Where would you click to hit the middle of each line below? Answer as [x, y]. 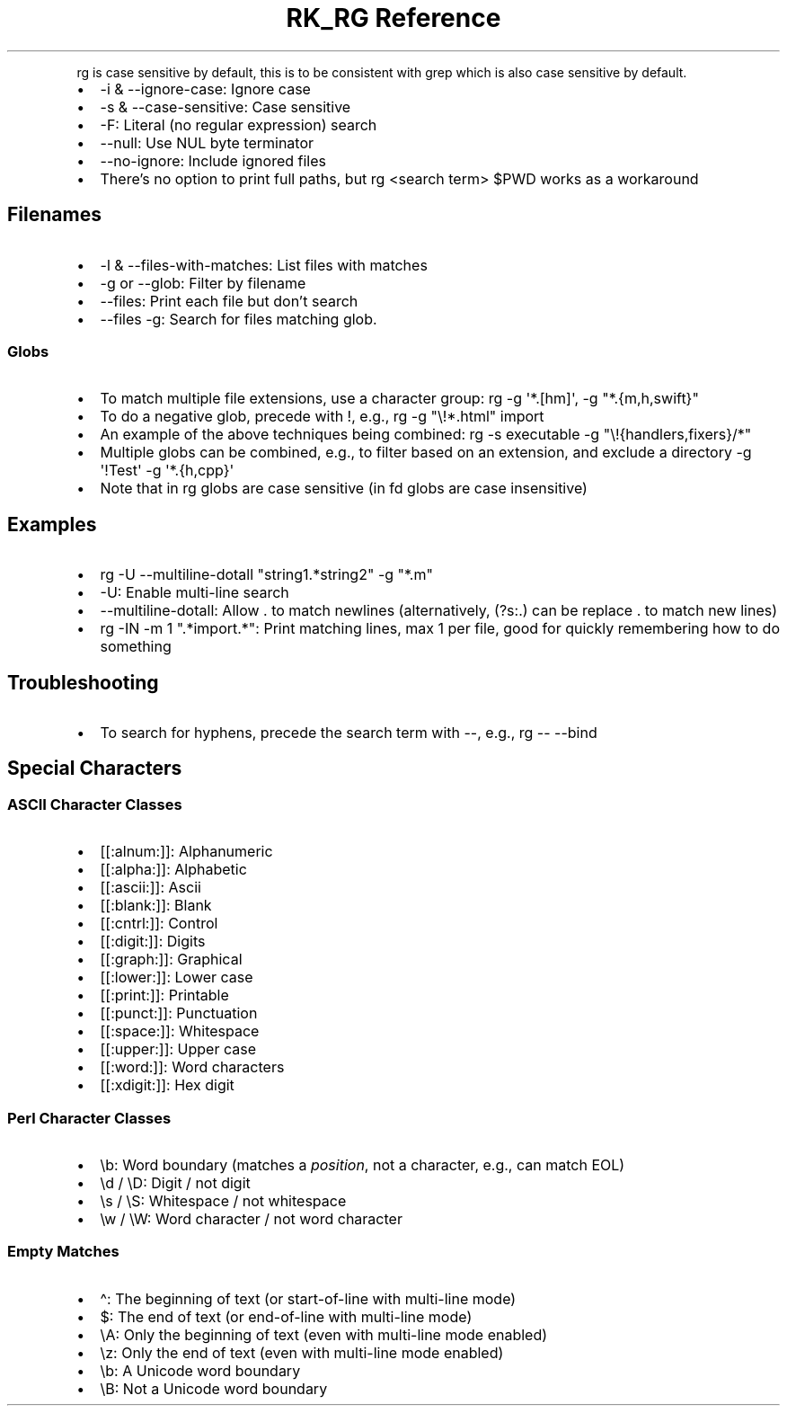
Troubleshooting [83, 682]
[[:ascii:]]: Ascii [150, 888]
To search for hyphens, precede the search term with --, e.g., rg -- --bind [349, 733]
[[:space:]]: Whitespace [180, 1031]
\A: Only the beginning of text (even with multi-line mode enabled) [324, 1334]
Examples [52, 524]
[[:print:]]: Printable [164, 995]
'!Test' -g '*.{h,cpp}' [167, 471]
